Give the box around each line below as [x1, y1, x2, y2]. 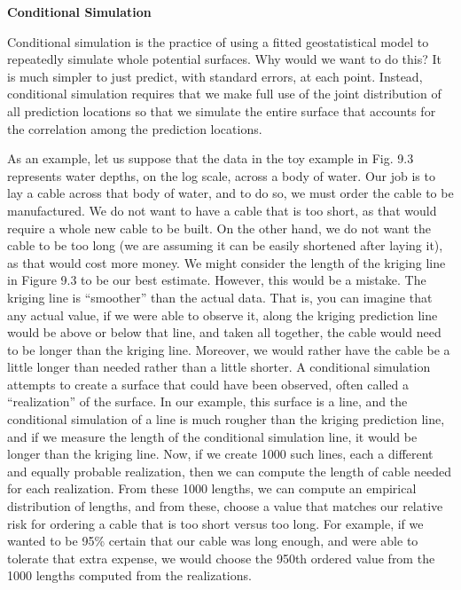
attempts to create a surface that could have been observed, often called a [7, 374, 409, 393]
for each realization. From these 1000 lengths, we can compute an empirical [7, 479, 417, 498]
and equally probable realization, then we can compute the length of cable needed [7, 461, 451, 480]
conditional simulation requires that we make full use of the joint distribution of [7, 84, 441, 103]
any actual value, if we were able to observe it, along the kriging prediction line [7, 305, 438, 324]
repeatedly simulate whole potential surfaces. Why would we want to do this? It [7, 50, 441, 68]
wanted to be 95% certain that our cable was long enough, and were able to [7, 531, 418, 550]
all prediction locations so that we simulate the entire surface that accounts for [7, 101, 436, 120]
